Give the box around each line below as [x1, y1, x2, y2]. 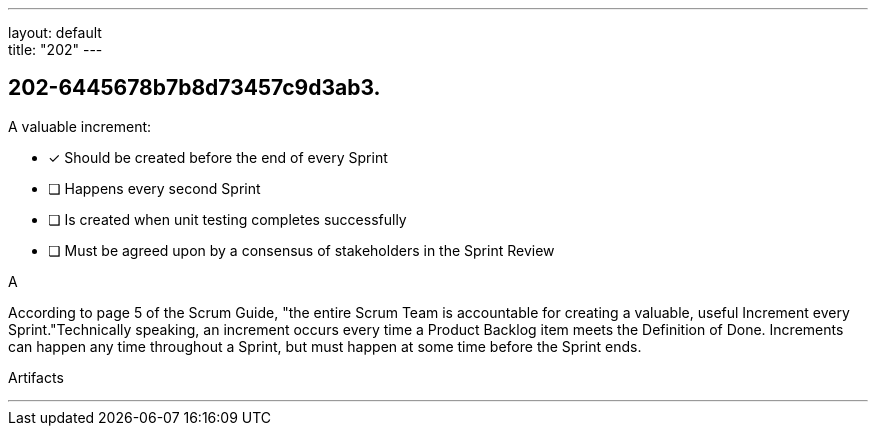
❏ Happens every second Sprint [48, 179, 261, 197]
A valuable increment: [8, 117, 152, 135]
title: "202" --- [8, 41, 103, 58]
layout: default [8, 24, 102, 41]
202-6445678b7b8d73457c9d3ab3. [8, 75, 381, 101]
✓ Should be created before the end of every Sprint [48, 148, 388, 166]
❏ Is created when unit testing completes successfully [48, 210, 407, 228]
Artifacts [8, 368, 64, 386]
